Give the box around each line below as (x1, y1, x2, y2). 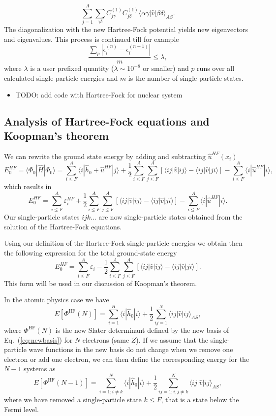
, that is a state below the (161, 394, 239, 405)
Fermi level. (4, 404, 39, 414)
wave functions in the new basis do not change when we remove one (29, 344, 233, 354)
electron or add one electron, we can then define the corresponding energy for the (4, 353, 249, 364)
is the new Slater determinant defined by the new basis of (55, 324, 229, 335)
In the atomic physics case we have (4, 294, 109, 305)
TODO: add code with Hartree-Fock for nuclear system (15, 89, 183, 99)
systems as (24, 363, 56, 374)
